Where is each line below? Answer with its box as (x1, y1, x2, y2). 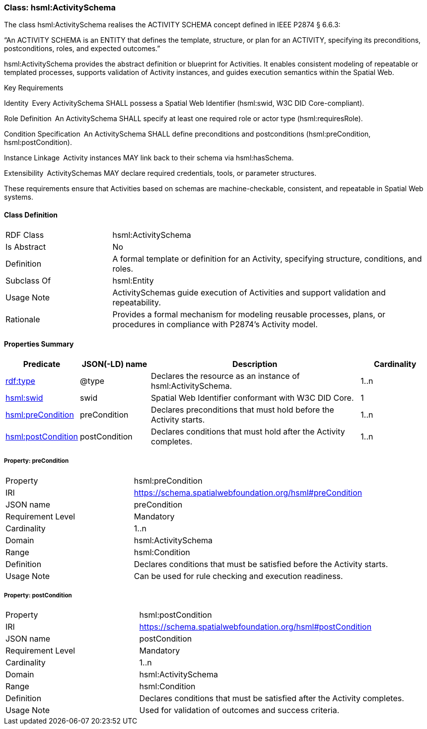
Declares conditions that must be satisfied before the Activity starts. (134, 559, 388, 569)
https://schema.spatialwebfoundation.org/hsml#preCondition (134, 487, 362, 498)
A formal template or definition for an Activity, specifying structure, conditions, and (112, 253, 422, 264)
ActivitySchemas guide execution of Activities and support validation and (112, 287, 386, 297)
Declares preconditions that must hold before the (151, 404, 334, 415)
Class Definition (4, 210, 58, 219)
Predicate (23, 359, 61, 369)
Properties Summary (4, 340, 74, 349)
